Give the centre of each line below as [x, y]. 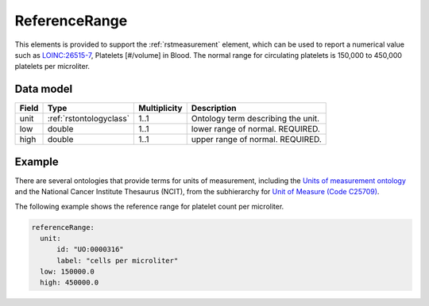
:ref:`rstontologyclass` [89, 119]
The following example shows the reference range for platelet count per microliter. [149, 206]
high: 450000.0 [70, 283]
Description [214, 109]
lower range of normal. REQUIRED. [256, 129]
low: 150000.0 [68, 272]
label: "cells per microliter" [118, 260]
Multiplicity [160, 109]
